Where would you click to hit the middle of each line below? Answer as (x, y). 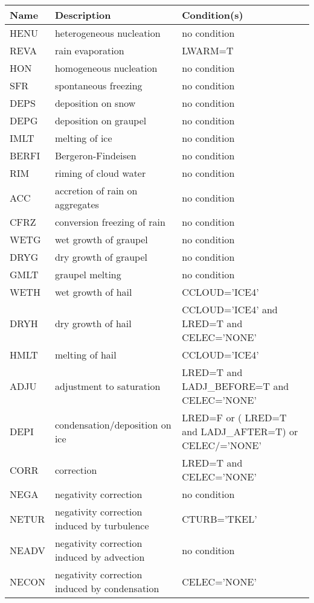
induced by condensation (107, 588)
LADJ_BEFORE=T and (235, 386)
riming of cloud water (100, 173)
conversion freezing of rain (110, 222)
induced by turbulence (102, 525)
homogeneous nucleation (106, 68)
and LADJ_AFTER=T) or (240, 431)
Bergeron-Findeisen (95, 155)
